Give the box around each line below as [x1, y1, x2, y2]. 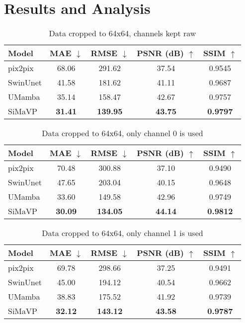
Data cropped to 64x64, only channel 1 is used [42, 227, 203, 239]
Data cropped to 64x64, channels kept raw [49, 27, 196, 39]
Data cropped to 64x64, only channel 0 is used [42, 127, 203, 139]
